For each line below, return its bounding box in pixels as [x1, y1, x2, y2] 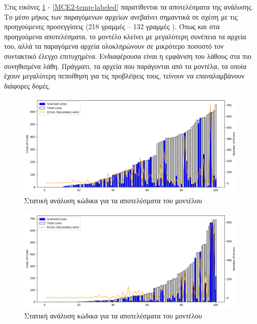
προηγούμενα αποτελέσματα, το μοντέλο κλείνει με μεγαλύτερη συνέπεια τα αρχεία [4, 31, 246, 41]
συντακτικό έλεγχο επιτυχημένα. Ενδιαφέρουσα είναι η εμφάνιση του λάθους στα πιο [4, 50, 251, 61]
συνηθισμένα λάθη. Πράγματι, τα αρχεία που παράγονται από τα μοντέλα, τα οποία [4, 60, 246, 71]
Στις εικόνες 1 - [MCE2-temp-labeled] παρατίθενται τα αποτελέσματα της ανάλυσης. [4, 2, 253, 12]
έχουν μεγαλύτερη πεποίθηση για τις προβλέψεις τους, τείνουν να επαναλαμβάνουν [4, 70, 245, 81]
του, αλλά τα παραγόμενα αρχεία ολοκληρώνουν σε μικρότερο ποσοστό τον [4, 41, 224, 51]
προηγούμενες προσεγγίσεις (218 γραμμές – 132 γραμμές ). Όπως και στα [4, 21, 220, 32]
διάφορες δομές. [4, 80, 51, 91]
